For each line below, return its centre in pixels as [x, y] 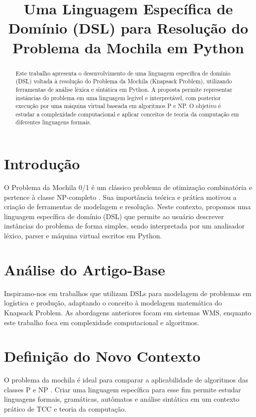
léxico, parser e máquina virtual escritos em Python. [83, 236]
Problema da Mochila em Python [128, 47]
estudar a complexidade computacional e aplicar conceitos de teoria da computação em [127, 114]
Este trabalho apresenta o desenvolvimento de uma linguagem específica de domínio [123, 73]
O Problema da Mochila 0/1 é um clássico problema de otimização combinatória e [128, 187]
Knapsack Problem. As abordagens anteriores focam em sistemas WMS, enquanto [128, 312]
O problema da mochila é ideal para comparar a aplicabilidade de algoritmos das [126, 380]
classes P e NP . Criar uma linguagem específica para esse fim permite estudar [123, 389]
